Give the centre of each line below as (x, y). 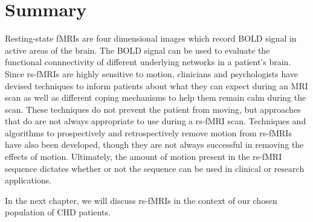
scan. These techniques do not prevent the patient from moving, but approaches (153, 109)
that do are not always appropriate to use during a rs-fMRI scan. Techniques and (156, 121)
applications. (28, 180)
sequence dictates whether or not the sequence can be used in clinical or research (155, 168)
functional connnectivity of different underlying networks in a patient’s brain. (148, 62)
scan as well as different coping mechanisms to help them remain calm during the (156, 97)
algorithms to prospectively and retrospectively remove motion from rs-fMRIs (148, 132)
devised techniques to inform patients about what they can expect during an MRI (156, 85)
